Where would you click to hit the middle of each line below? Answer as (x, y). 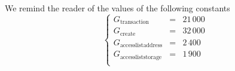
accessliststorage (141, 57)
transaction (134, 22)
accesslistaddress (141, 46)
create (128, 34)
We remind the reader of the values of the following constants (117, 8)
